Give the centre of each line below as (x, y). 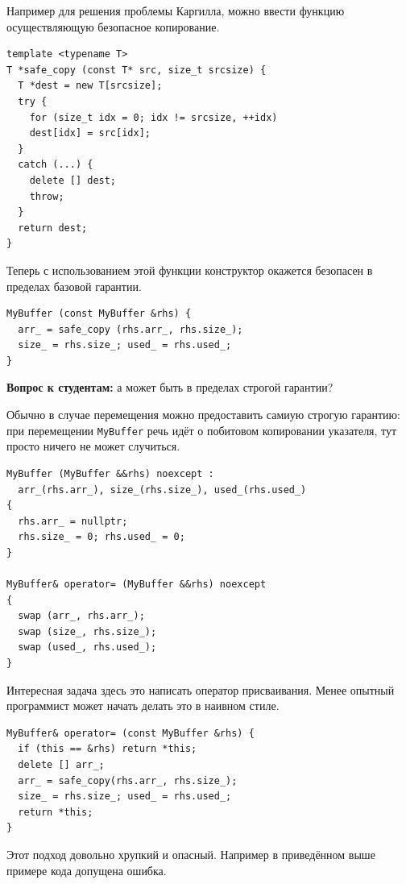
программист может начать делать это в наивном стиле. (143, 706)
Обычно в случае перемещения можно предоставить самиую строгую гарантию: (203, 415)
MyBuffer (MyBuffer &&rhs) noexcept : (110, 473)
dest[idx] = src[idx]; (90, 133)
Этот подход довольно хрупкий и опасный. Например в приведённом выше (191, 854)
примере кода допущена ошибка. (87, 870)
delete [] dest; (73, 180)
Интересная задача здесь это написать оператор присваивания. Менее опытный (201, 689)
